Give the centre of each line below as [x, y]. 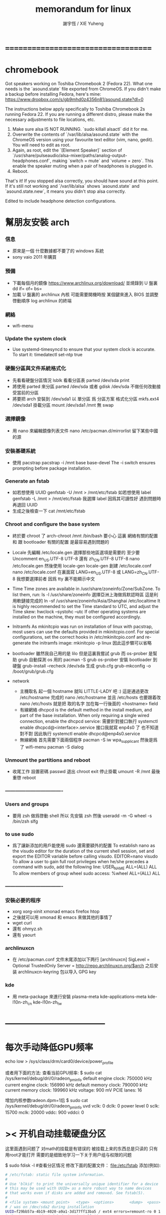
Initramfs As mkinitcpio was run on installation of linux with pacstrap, [83, 627]
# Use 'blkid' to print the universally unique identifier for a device [82, 1184]
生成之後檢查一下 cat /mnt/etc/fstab [49, 511]
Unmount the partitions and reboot [48, 760]
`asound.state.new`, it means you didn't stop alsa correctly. [66, 191]
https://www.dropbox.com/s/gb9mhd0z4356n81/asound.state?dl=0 [74, 99]
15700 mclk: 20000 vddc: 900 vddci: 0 [45, 1112]
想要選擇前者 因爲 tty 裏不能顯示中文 [58, 579]
